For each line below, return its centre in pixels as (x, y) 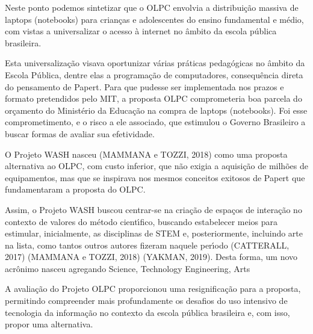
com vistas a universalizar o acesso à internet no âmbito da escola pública (141, 31)
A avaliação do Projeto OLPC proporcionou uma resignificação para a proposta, (153, 289)
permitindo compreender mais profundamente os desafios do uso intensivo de (146, 301)
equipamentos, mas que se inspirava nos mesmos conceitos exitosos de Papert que (155, 177)
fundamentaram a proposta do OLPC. (75, 189)
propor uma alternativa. (49, 324)
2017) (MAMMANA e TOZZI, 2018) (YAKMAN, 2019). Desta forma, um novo (151, 257)
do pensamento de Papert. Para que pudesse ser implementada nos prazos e (144, 86)
